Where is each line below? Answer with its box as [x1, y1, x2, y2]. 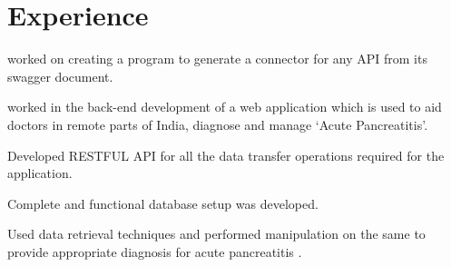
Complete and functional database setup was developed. [7, 193, 319, 213]
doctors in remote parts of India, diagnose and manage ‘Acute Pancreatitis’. [7, 114, 428, 133]
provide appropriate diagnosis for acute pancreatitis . [7, 242, 302, 261]
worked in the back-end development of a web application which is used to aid [7, 97, 442, 116]
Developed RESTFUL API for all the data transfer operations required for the [7, 145, 445, 164]
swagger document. [7, 66, 113, 85]
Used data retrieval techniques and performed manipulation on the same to [7, 224, 426, 243]
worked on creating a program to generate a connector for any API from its [7, 49, 427, 68]
